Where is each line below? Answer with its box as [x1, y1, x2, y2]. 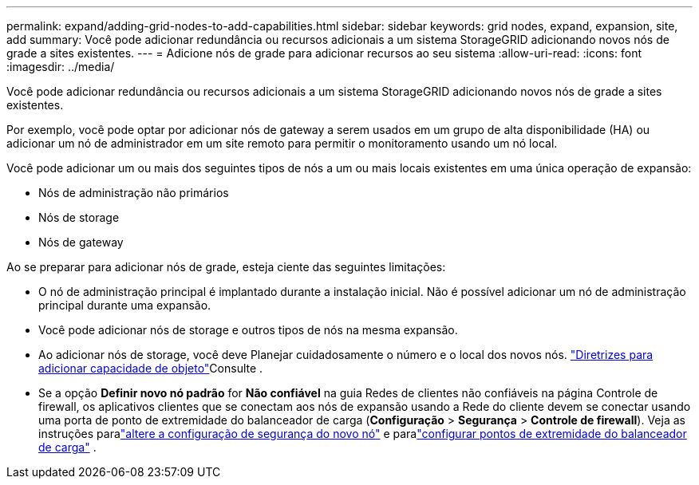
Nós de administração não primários [38, 186, 229, 199]
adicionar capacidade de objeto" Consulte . [38, 361, 263, 375]
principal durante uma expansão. [38, 298, 211, 312]
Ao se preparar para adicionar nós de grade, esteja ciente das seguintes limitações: [6, 260, 446, 274]
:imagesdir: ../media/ [6, 60, 115, 73]
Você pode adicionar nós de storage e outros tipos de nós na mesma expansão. [38, 323, 458, 337]
